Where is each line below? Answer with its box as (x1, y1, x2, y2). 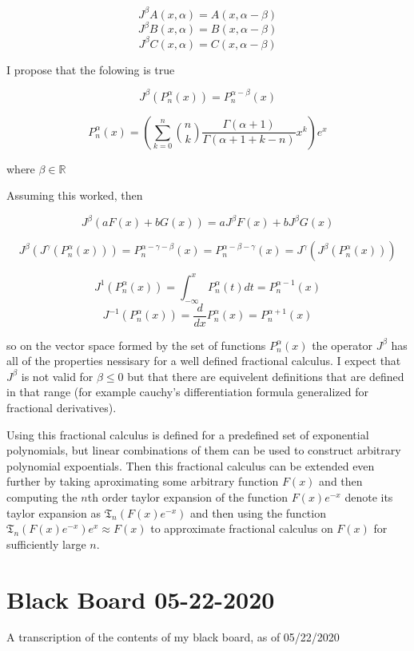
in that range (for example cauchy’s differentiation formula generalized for (6, 383, 368, 400)
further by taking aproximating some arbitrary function (6, 473, 279, 490)
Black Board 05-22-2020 (6, 582, 275, 615)
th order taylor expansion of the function (87, 488, 289, 505)
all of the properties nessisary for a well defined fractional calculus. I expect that (6, 352, 401, 369)
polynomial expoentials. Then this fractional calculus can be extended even (6, 457, 375, 474)
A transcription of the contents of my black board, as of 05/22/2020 (6, 629, 340, 645)
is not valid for (21, 367, 94, 384)
